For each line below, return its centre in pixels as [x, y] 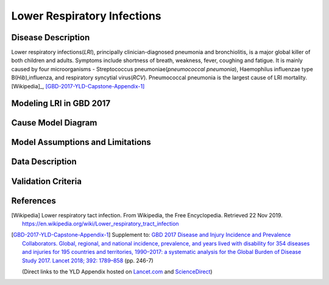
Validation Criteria [47, 181]
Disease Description [51, 37]
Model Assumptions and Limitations [81, 142]
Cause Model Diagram [54, 123]
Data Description [44, 162]
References [34, 201]
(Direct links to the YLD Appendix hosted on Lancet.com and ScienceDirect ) [117, 272]
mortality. [295, 78]
